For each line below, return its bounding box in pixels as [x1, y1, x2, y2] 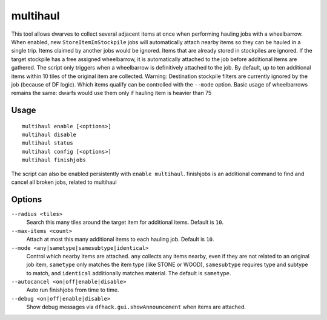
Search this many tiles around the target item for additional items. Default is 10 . [26, 218, 224, 226]
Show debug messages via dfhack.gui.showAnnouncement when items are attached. [26, 303, 246, 311]
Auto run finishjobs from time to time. [26, 286, 119, 293]
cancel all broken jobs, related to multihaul [11, 178, 117, 186]
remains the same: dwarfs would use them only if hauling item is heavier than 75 [11, 90, 212, 97]
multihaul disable [22, 131, 77, 139]
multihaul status [22, 140, 73, 146]
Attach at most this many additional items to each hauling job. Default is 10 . [26, 236, 214, 243]
